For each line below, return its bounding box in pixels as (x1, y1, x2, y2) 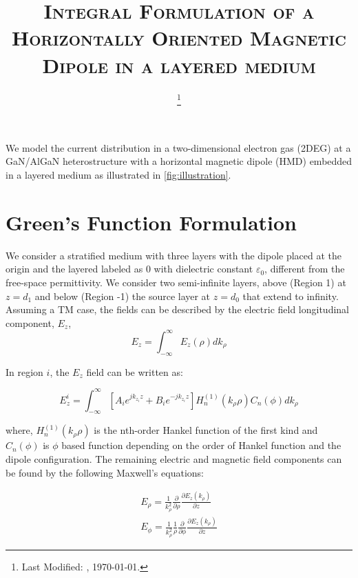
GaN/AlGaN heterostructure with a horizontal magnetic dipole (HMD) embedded (6, 154, 352, 168)
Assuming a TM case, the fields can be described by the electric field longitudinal (6, 302, 349, 317)
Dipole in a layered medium (42, 50, 316, 79)
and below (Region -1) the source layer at (34, 288, 211, 303)
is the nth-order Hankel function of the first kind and (94, 423, 318, 437)
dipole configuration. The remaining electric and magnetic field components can (6, 452, 342, 466)
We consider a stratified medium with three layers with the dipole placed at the (6, 248, 342, 262)
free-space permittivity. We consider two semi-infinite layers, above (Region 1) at (6, 275, 346, 289)
